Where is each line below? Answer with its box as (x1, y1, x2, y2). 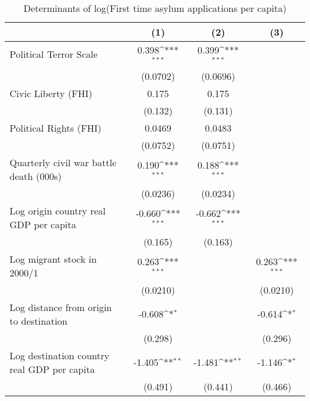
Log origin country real (10, 203, 106, 217)
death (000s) (10, 169, 62, 183)
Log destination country (10, 348, 110, 362)
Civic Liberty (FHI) (10, 86, 92, 100)
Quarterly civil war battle (10, 155, 117, 169)
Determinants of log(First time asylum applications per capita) (23, 1, 287, 15)
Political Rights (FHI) (10, 120, 102, 135)
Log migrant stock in (10, 251, 97, 266)
